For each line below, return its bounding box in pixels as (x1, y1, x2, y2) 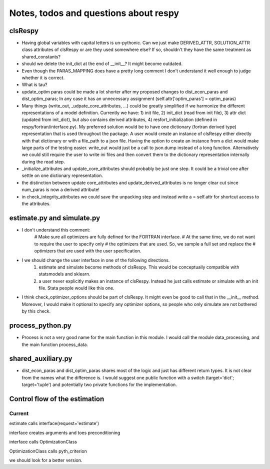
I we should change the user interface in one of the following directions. (21, 257, 170, 263)
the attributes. (21, 200, 51, 207)
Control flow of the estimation (9, 395, 104, 403)
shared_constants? (21, 53, 61, 59)
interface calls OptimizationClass (9, 439, 77, 445)
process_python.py (9, 321, 72, 330)
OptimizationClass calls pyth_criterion (9, 448, 87, 454)
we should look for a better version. (9, 457, 82, 463)
